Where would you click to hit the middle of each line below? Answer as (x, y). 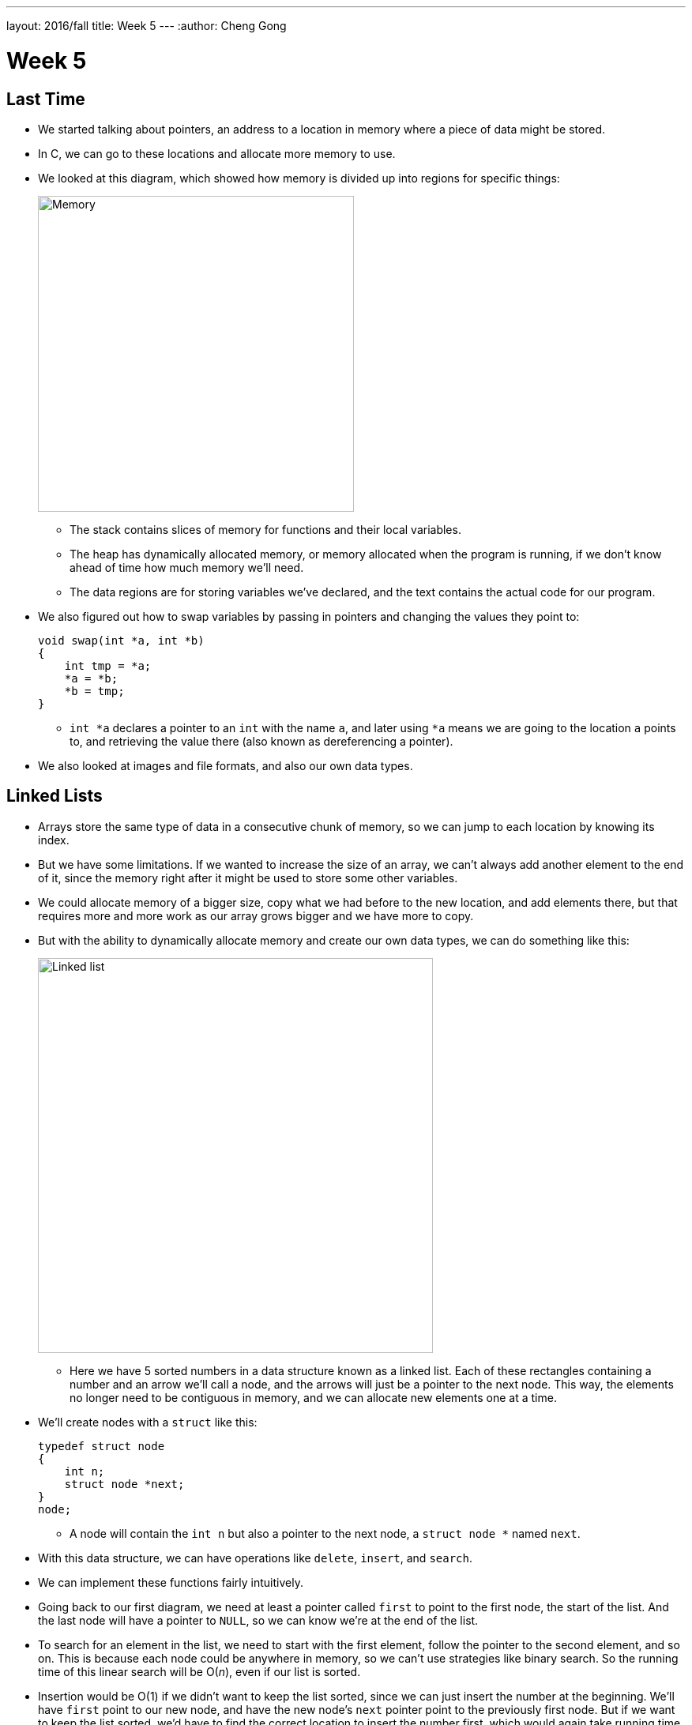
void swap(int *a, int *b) (121, 640)
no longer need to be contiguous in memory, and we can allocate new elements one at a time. (313, 1397)
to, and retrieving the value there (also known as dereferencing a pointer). (261, 741)
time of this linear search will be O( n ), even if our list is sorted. (199, 1671)
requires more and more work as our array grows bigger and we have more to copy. (256, 915)
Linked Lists (55, 796)
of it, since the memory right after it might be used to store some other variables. (248, 878)
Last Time (46, 99)
